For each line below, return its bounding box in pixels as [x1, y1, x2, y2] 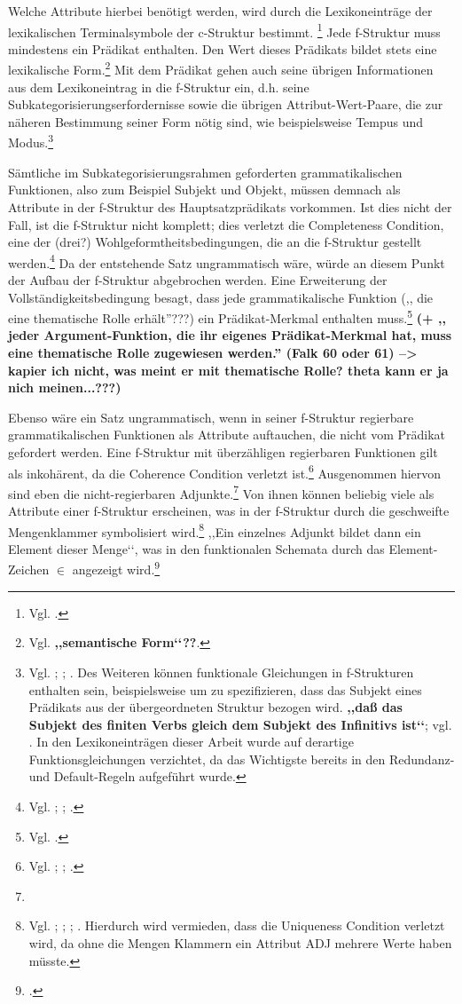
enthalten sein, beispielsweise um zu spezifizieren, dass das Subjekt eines [28, 680, 422, 699]
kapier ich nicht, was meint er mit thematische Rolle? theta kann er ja [8, 360, 449, 379]
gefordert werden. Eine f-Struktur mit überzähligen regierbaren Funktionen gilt [8, 442, 438, 461]
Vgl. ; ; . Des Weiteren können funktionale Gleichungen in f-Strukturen [28, 662, 414, 681]
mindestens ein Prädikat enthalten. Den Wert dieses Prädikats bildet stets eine [8, 39, 437, 58]
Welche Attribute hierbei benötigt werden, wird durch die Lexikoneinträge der [8, 2, 433, 20]
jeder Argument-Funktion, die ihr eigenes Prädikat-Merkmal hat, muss [8, 326, 452, 344]
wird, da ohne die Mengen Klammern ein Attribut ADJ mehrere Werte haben [28, 934, 452, 953]
